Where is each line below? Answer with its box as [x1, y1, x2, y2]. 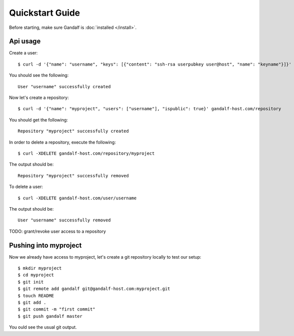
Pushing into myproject [9, 241, 82, 249]
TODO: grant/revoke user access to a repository [9, 228, 106, 234]
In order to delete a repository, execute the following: [9, 139, 116, 145]
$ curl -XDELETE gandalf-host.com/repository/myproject [18, 150, 155, 156]
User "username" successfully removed [18, 217, 111, 223]
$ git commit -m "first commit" [18, 307, 96, 312]
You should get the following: [9, 117, 68, 122]
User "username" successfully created [18, 84, 111, 89]
